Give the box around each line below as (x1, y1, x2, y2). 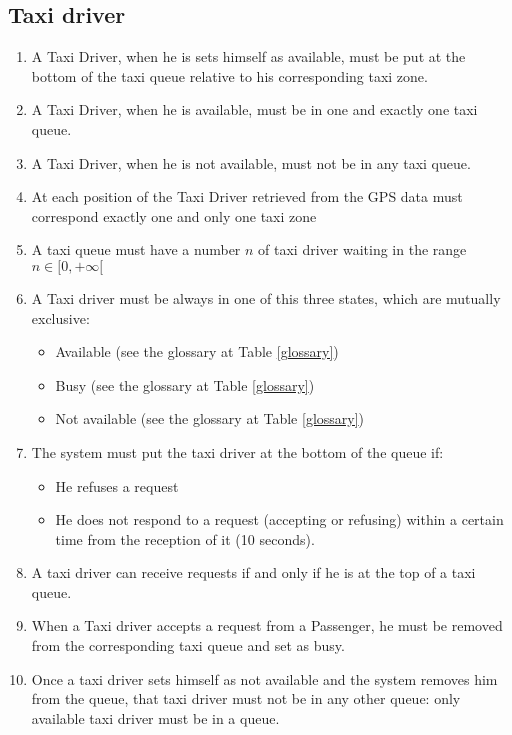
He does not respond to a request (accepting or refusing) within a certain (55, 509, 504, 530)
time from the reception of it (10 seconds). (55, 528, 315, 549)
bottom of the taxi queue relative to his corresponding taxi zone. (31, 65, 428, 86)
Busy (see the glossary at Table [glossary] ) (55, 374, 315, 395)
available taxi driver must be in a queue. (31, 707, 280, 728)
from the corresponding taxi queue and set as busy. (31, 635, 345, 656)
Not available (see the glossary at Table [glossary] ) (55, 408, 365, 429)
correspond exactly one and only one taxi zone (31, 205, 317, 226)
